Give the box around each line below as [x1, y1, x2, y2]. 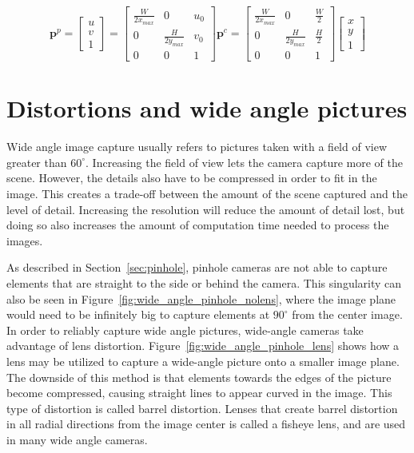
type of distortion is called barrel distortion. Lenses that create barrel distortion [6, 399, 398, 416]
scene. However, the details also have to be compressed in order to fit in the [6, 169, 377, 186]
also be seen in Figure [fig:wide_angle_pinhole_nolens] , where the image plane [6, 290, 396, 307]
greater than [6, 153, 67, 170]
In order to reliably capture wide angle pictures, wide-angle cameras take [6, 321, 364, 338]
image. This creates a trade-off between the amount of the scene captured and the [6, 185, 408, 202]
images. [6, 232, 43, 248]
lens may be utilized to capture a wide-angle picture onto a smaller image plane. [6, 353, 400, 369]
